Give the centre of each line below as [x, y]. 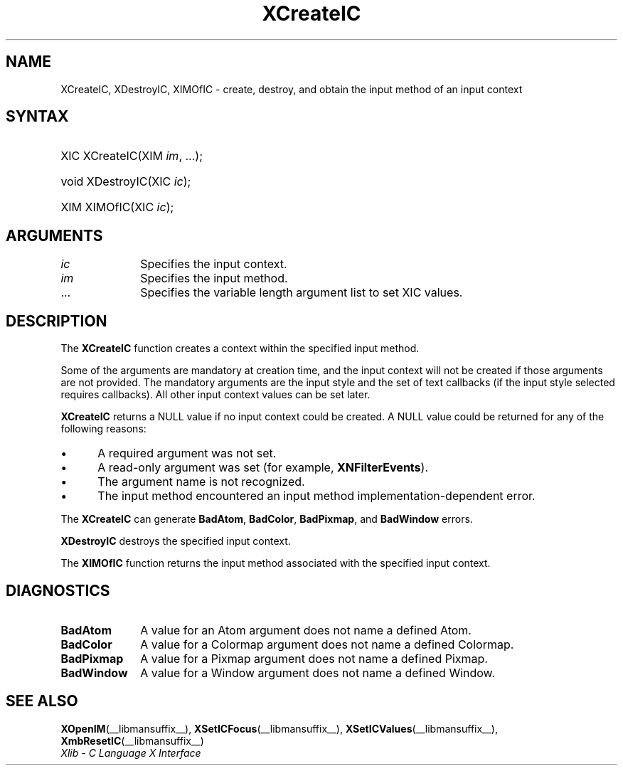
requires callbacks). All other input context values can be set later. [215, 395]
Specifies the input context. [214, 264]
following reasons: [103, 429]
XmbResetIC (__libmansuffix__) [132, 740]
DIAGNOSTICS [58, 590]
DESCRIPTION [57, 321]
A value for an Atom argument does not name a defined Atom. [306, 630]
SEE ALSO [42, 701]
